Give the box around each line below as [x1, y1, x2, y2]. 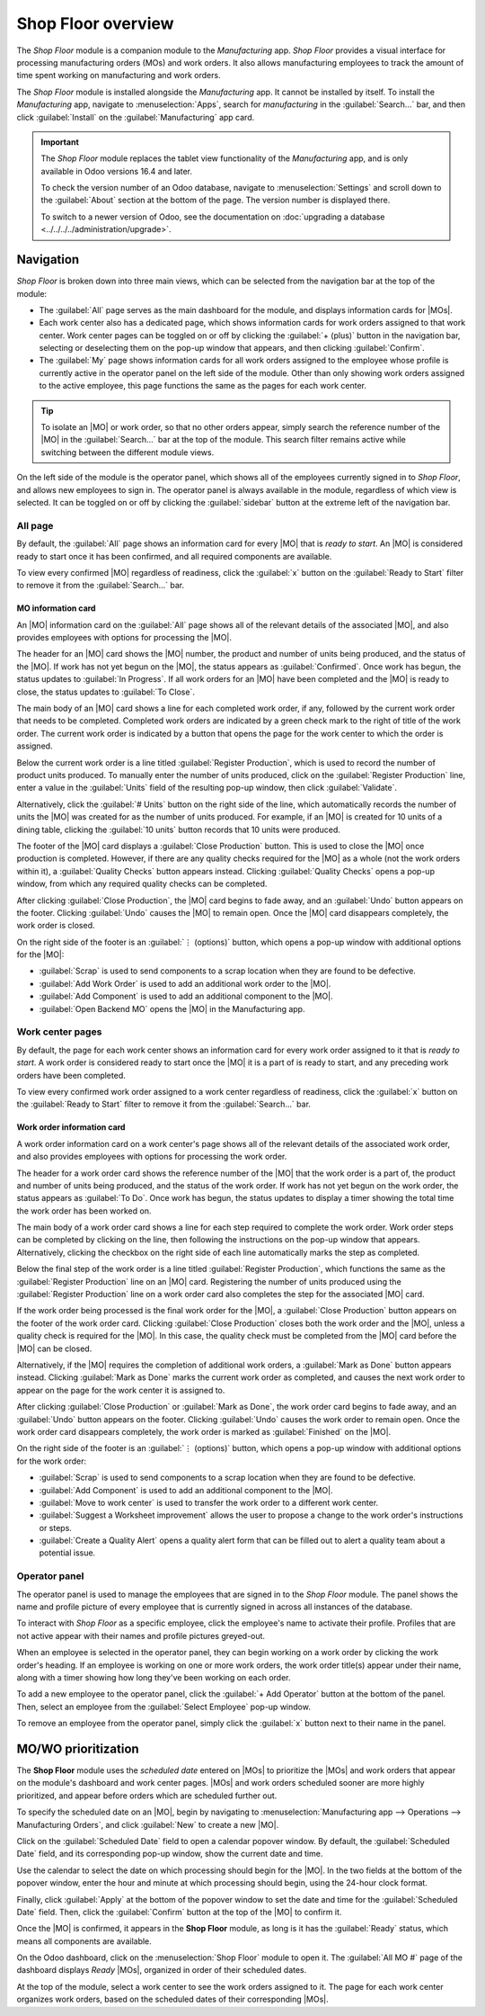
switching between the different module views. [40, 446, 215, 458]
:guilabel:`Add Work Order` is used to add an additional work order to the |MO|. [39, 978, 331, 989]
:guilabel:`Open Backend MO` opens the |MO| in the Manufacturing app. [39, 1003, 305, 1014]
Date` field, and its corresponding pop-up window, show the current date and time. [16, 1849, 323, 1859]
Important [40, 136, 80, 148]
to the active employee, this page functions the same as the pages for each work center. [39, 381, 367, 391]
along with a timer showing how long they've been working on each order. [16, 1671, 291, 1682]
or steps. [39, 1522, 72, 1533]
